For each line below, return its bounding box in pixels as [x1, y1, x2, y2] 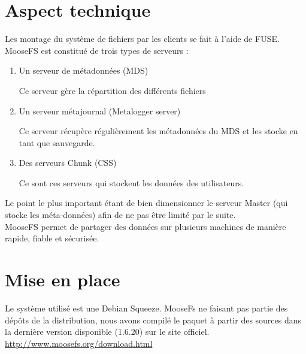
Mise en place [5, 267, 120, 292]
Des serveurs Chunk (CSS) [19, 156, 117, 169]
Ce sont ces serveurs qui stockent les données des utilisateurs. [19, 176, 244, 189]
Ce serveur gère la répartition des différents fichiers [19, 84, 206, 96]
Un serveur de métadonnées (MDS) [19, 64, 149, 77]
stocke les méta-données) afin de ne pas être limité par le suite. [5, 208, 236, 221]
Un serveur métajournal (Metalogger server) [19, 104, 181, 117]
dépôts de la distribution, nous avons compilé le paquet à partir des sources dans [5, 313, 302, 326]
